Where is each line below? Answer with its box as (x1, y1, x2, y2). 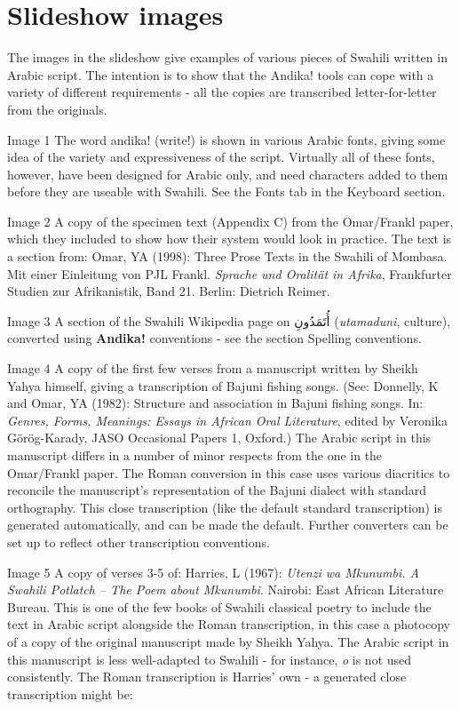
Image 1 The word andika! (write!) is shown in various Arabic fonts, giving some (7, 130, 446, 148)
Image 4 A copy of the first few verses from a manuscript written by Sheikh (7, 359, 418, 378)
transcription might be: (7, 684, 133, 703)
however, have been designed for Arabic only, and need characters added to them (7, 164, 448, 183)
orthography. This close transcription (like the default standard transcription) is (7, 498, 443, 516)
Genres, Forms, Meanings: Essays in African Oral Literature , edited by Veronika (7, 410, 448, 429)
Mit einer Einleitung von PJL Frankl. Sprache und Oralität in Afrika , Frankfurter (7, 264, 452, 283)
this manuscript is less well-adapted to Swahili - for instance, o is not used (7, 649, 412, 668)
